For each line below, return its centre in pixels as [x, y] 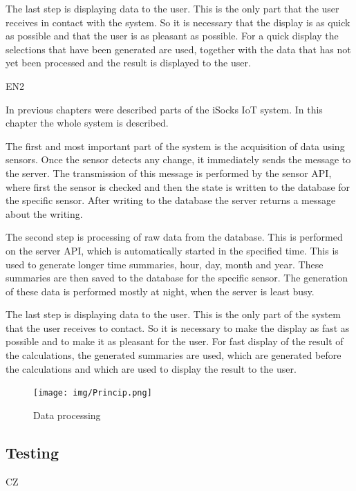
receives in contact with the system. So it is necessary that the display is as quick [178, 22]
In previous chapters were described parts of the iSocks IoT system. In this [164, 109]
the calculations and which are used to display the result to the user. [151, 368]
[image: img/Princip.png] [93, 393]
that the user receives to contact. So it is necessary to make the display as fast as [178, 327]
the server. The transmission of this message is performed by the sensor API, [169, 173]
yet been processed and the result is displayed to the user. [128, 63]
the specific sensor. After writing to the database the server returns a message [171, 200]
